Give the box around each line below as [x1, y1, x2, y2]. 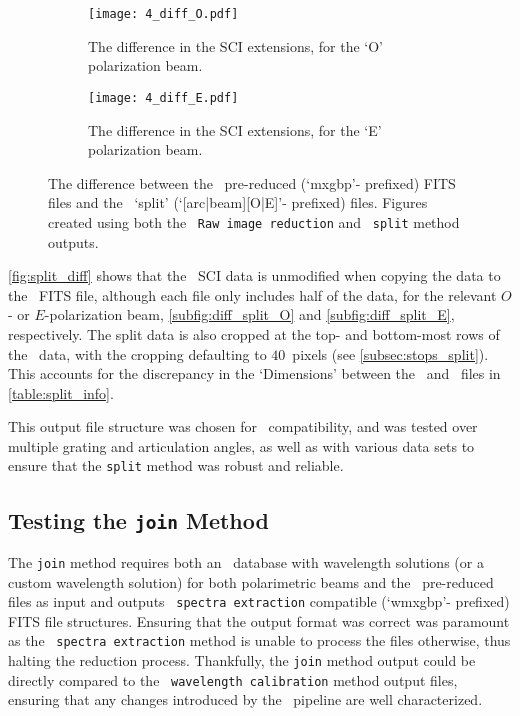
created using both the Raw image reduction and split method [48, 211, 460, 232]
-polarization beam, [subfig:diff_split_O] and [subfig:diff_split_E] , [44, 304, 455, 325]
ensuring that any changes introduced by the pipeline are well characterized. [8, 689, 483, 710]
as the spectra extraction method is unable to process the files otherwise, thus [8, 630, 511, 651]
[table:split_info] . [8, 382, 114, 403]
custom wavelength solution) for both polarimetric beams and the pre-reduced [8, 571, 494, 592]
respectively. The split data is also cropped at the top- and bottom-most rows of [8, 323, 500, 344]
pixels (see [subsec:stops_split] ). [292, 343, 489, 364]
